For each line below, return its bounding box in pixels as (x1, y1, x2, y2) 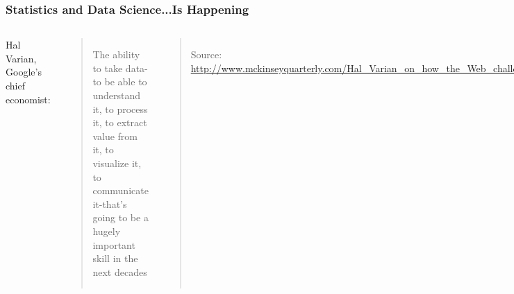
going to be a (92, 210, 149, 225)
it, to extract (92, 115, 147, 130)
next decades (92, 264, 147, 279)
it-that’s (92, 196, 127, 211)
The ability (92, 47, 140, 62)
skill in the (92, 251, 138, 266)
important (92, 237, 135, 252)
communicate (92, 183, 149, 198)
